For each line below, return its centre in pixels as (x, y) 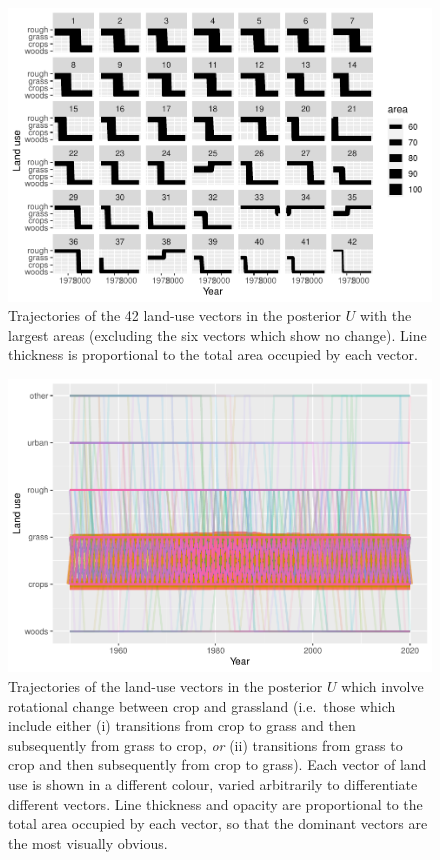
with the (385, 315)
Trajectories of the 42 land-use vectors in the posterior (174, 315)
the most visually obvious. (88, 842)
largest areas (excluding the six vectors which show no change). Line (217, 334)
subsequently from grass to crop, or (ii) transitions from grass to (205, 744)
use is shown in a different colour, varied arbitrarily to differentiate (213, 784)
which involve (382, 686)
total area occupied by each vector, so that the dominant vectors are (218, 823)
